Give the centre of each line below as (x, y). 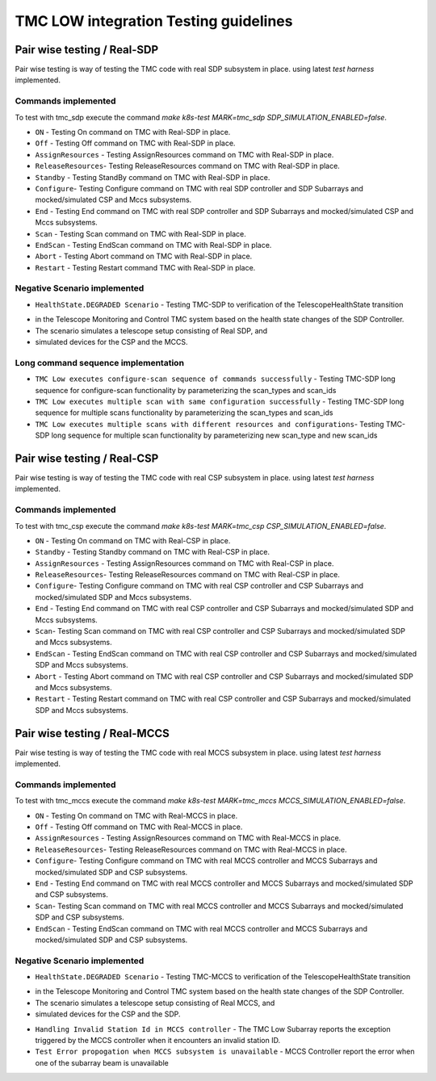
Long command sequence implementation (100, 362)
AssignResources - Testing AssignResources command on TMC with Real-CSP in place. (184, 563)
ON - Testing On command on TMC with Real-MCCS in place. (136, 815)
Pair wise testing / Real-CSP (87, 458)
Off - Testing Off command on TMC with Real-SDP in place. (135, 143)
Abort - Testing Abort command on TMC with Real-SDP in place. (144, 256)
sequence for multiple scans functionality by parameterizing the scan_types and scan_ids (184, 413)
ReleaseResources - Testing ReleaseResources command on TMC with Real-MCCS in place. (191, 849)
